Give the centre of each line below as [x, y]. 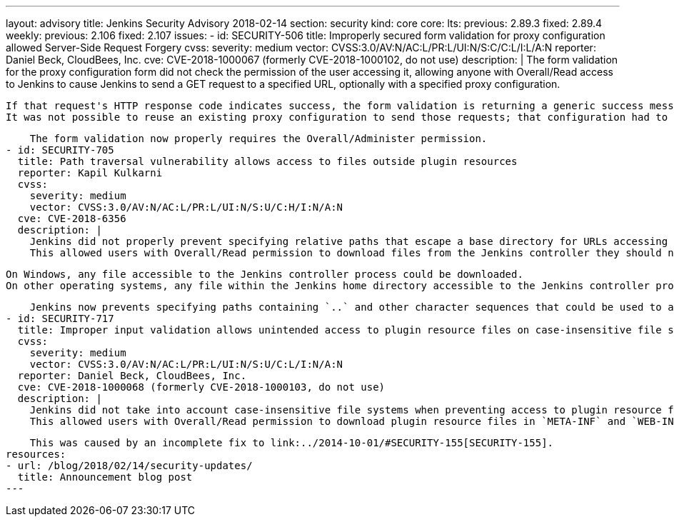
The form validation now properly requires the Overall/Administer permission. [258, 139]
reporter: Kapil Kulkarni [90, 173]
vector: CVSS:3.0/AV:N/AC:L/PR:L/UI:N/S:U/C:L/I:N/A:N [186, 364]
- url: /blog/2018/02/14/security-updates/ [129, 466]
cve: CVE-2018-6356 [72, 219]
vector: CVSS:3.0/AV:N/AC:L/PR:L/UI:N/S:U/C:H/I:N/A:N [186, 207]
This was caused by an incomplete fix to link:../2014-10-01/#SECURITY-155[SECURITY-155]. [292, 443]
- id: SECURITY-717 [60, 318]
